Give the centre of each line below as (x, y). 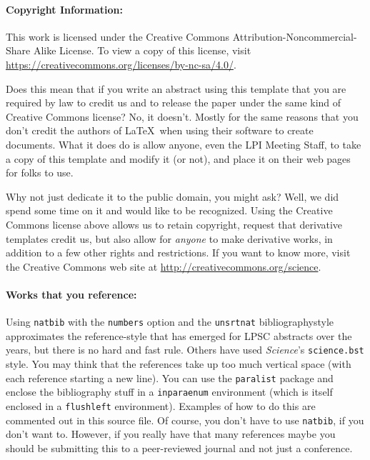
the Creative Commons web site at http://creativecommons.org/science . (164, 266)
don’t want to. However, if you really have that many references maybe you (171, 434)
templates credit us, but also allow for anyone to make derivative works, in (169, 238)
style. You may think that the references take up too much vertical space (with (179, 364)
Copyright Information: (65, 9)
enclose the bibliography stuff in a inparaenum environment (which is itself (169, 392)
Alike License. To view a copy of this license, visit (142, 50)
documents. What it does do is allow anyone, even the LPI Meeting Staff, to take (184, 144)
